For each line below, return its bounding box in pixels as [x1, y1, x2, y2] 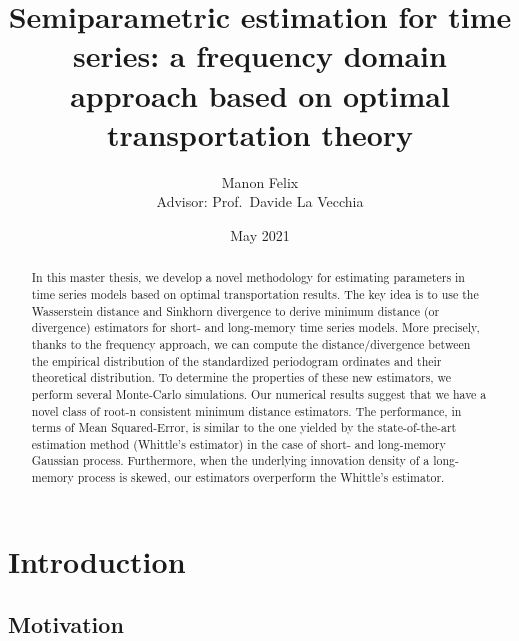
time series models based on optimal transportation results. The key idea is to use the [31, 285, 479, 302]
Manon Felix [221, 171, 299, 192]
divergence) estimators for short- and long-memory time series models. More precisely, [31, 319, 480, 336]
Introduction [8, 540, 186, 581]
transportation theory [106, 113, 414, 154]
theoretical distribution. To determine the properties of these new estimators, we [31, 369, 452, 386]
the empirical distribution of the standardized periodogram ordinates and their [31, 352, 442, 369]
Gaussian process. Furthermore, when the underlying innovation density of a [31, 452, 430, 469]
